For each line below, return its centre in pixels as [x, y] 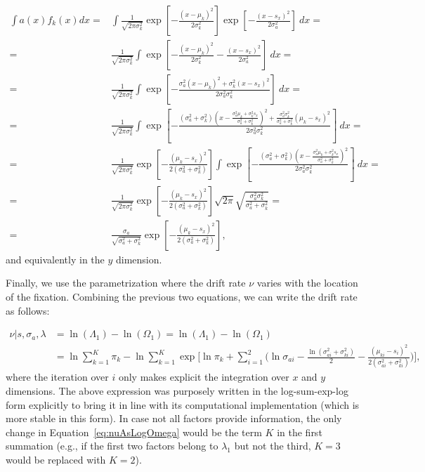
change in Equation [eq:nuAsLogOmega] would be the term [134, 432]
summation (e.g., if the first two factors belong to [112, 446]
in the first [300, 432]
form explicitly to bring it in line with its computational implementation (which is [183, 404]
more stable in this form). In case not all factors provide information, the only [174, 418]
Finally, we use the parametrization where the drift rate [126, 283]
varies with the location [307, 283]
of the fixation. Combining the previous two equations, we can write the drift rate [182, 296]
